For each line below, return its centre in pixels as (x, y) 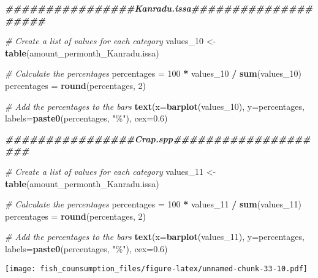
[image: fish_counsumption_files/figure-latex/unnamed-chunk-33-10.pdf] (156, 268)
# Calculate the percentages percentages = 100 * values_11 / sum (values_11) (153, 204)
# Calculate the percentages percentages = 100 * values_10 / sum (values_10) (153, 73)
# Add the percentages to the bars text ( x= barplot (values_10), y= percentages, (155, 106)
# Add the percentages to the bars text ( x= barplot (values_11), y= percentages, (155, 237)
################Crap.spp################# (158, 138)
